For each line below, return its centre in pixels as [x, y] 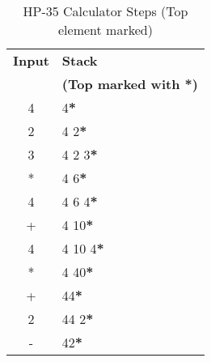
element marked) [105, 30]
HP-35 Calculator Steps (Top [105, 11]
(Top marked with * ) [130, 84]
